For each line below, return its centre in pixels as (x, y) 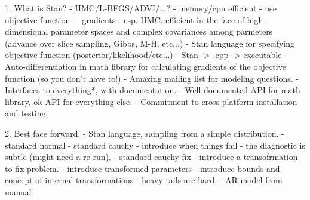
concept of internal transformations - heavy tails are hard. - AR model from (144, 180)
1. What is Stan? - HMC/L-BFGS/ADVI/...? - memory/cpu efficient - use (141, 8)
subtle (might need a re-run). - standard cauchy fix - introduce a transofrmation (151, 157)
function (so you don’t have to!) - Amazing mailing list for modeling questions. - (152, 78)
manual (18, 191)
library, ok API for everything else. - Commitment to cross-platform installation (151, 101)
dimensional (27, 31)
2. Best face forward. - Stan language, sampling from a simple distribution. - (145, 133)
